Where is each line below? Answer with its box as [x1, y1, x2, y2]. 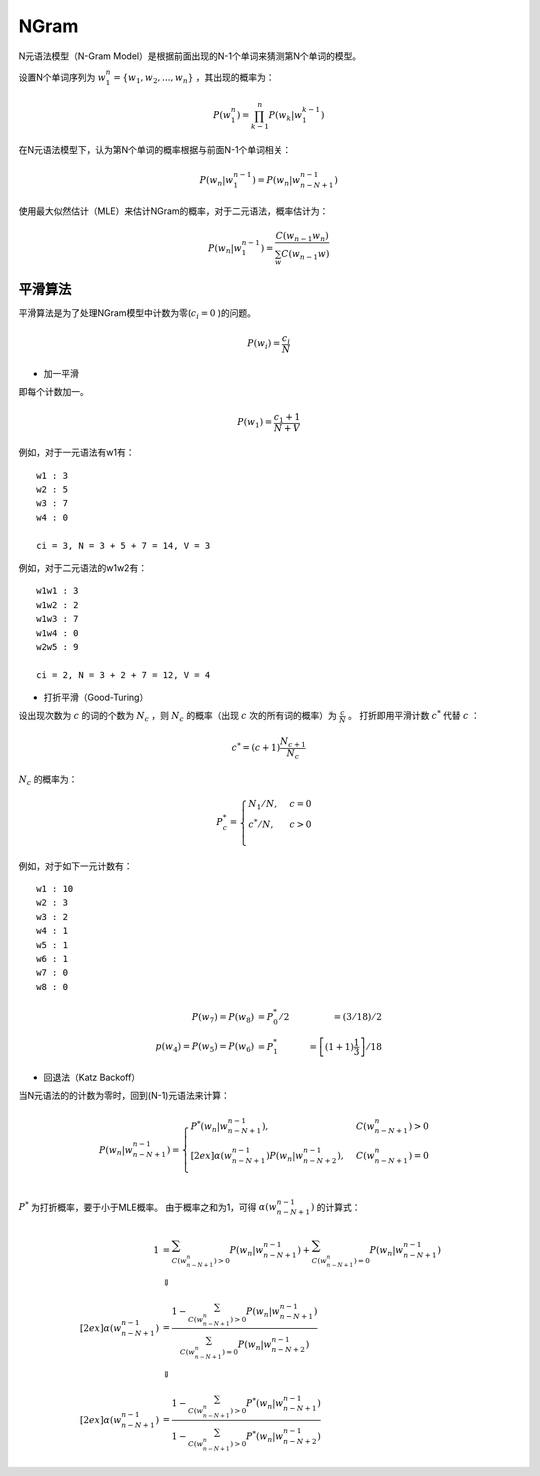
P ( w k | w [268, 110, 303, 124]
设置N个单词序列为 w [18, 71, 107, 83]
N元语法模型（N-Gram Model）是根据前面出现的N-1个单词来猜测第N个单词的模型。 [18, 50, 362, 62]
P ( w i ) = [246, 337, 281, 351]
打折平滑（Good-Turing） [43, 691, 149, 704]
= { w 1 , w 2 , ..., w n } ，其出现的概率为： [113, 71, 275, 85]
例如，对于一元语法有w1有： [18, 446, 135, 459]
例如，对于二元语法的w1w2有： [18, 561, 148, 574]
